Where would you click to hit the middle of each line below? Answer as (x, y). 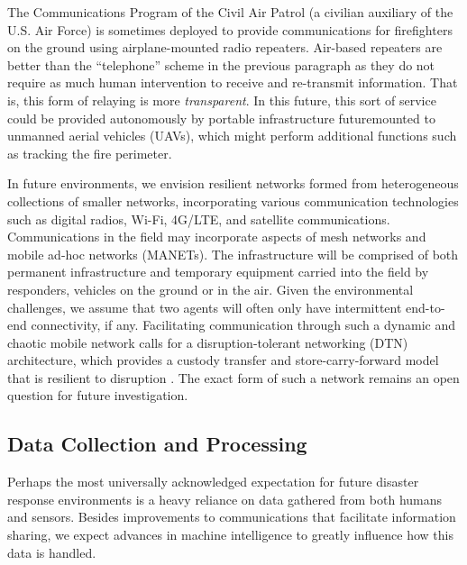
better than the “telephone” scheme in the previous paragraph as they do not (221, 64)
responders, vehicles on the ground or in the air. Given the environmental (211, 289)
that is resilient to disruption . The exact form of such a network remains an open (233, 377)
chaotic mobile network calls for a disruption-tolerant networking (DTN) (208, 342)
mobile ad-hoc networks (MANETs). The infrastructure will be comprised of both (233, 254)
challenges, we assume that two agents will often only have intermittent (205, 307)
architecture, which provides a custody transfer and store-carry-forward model (223, 360)
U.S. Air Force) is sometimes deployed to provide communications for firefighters (230, 29)
